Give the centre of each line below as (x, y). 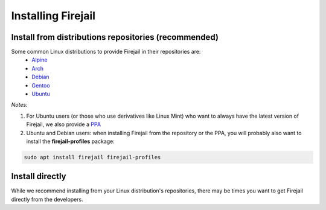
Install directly (39, 177)
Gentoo (41, 85)
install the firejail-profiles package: (70, 141)
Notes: (19, 105)
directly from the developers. (47, 199)
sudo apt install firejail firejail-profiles (92, 157)
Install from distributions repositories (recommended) (115, 37)
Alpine (40, 60)
